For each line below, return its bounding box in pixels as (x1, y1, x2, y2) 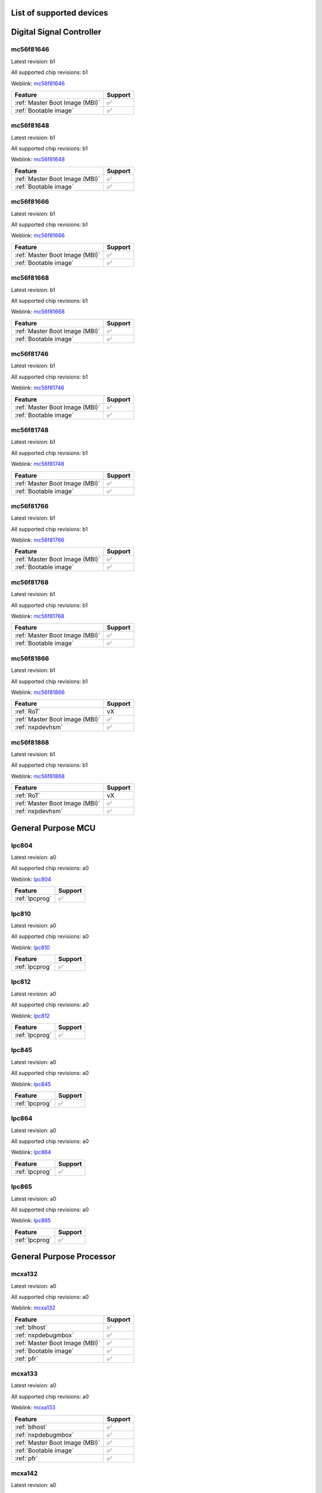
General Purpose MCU (11, 823, 96, 833)
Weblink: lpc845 (11, 1080, 51, 1088)
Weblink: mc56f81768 (11, 613, 65, 620)
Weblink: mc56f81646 (11, 79, 65, 87)
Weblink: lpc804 (11, 875, 52, 883)
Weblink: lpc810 (11, 944, 50, 951)
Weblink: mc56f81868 (11, 772, 65, 779)
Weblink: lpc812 (11, 1012, 50, 1019)
